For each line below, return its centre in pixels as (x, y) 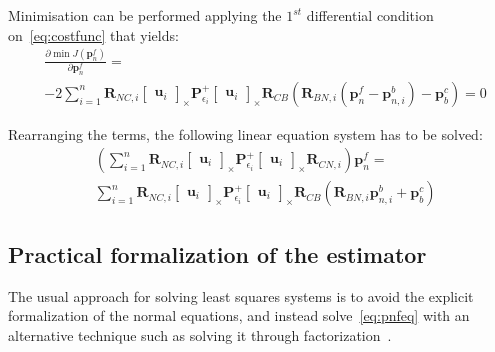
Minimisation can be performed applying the (145, 15)
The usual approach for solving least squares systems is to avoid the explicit (241, 295)
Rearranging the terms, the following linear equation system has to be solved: (245, 133)
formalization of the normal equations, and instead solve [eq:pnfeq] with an (239, 315)
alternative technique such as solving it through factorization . (200, 334)
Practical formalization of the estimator (217, 253)
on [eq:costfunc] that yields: (93, 34)
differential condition (370, 15)
